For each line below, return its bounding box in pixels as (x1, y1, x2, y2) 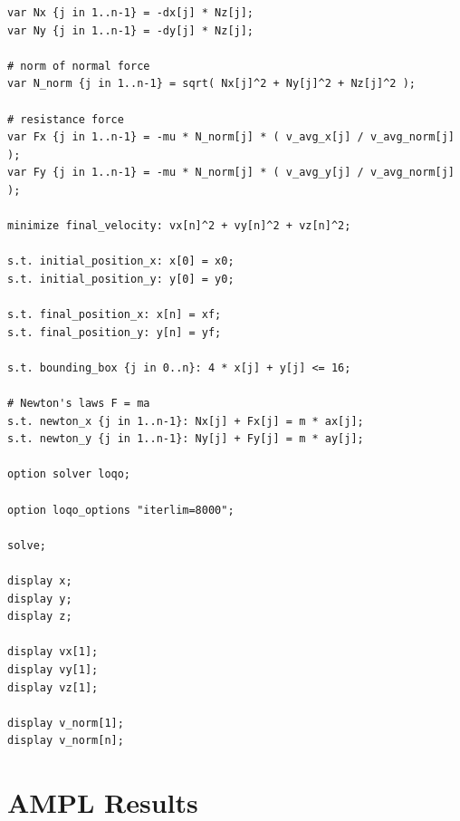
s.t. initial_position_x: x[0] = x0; (7, 255, 235, 268)
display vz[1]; (7, 681, 99, 694)
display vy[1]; (7, 662, 99, 676)
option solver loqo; (7, 468, 131, 481)
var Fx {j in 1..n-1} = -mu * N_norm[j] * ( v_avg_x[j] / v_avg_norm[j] (7, 130, 455, 144)
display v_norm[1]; (7, 716, 124, 729)
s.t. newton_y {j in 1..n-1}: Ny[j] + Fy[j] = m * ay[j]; (7, 432, 364, 446)
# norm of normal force (7, 59, 150, 72)
